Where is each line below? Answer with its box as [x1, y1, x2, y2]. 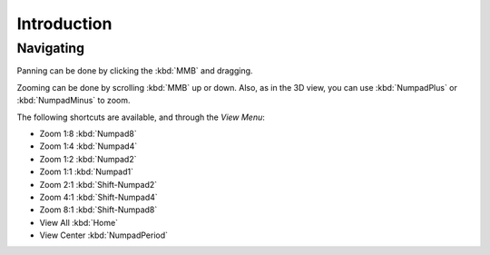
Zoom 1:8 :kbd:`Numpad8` [39, 128, 137, 139]
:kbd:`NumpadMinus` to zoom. [16, 95, 131, 106]
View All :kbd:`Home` [39, 217, 118, 228]
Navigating [16, 40, 85, 56]
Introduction [16, 14, 113, 34]
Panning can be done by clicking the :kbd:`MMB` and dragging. [16, 65, 253, 76]
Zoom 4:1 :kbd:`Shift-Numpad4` [39, 191, 158, 202]
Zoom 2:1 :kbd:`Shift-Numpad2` [39, 179, 158, 190]
